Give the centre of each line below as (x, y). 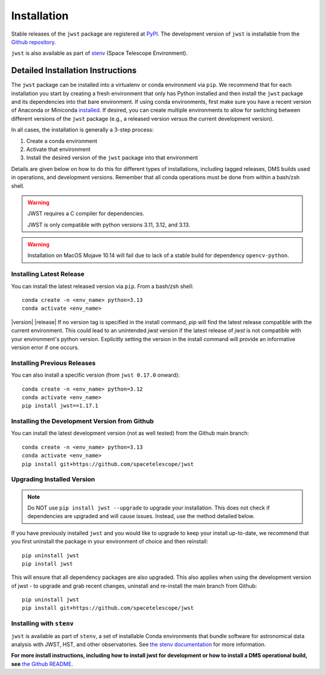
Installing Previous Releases (53, 363)
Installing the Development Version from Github (82, 421)
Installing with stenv (42, 624)
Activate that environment (58, 149)
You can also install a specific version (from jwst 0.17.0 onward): (96, 375)
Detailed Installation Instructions (74, 70)
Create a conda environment (62, 141)
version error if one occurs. (45, 347)
